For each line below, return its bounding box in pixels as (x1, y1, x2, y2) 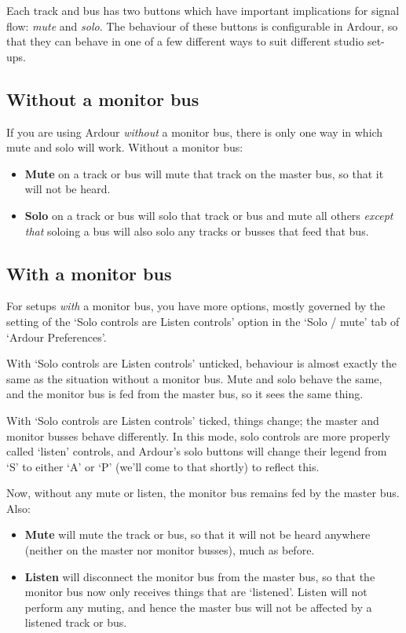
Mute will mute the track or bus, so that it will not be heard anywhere (24, 526, 371, 543)
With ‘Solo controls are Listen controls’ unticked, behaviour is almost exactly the (6, 355, 397, 371)
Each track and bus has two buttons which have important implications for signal (6, 2, 400, 18)
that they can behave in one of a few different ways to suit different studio (6, 33, 364, 49)
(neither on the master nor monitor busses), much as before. (24, 542, 315, 558)
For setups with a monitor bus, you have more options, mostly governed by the (6, 298, 386, 314)
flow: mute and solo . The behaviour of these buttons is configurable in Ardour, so (6, 17, 398, 34)
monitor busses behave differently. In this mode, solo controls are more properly (6, 427, 390, 444)
